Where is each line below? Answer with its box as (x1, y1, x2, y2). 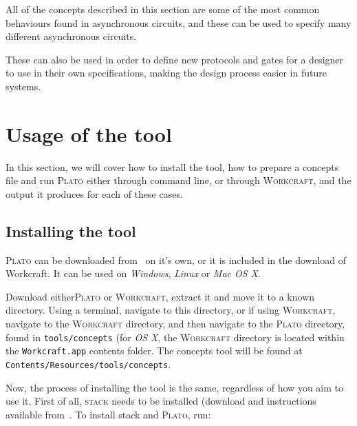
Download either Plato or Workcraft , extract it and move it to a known (6, 289, 314, 303)
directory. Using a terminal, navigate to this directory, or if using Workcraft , (6, 303, 336, 317)
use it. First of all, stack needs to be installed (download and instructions (6, 394, 316, 408)
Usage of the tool (6, 119, 172, 148)
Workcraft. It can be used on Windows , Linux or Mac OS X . (6, 266, 261, 281)
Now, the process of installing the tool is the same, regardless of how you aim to (6, 380, 343, 394)
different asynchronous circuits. (6, 29, 137, 43)
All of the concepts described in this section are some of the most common (6, 2, 320, 16)
